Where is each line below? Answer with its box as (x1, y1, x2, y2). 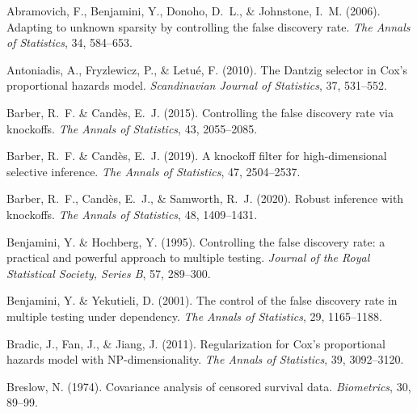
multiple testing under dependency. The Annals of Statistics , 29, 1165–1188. (6, 307, 382, 324)
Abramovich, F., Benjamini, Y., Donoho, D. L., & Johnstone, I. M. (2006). (6, 2, 381, 19)
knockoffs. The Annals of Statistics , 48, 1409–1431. (6, 205, 258, 222)
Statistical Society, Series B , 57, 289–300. (6, 264, 211, 281)
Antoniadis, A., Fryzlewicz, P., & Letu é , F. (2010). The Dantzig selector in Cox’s (6, 61, 407, 78)
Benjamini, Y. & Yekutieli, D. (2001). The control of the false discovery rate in (6, 292, 398, 309)
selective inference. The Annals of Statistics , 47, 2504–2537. (6, 162, 301, 179)
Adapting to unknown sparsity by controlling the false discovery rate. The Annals (6, 18, 411, 35)
